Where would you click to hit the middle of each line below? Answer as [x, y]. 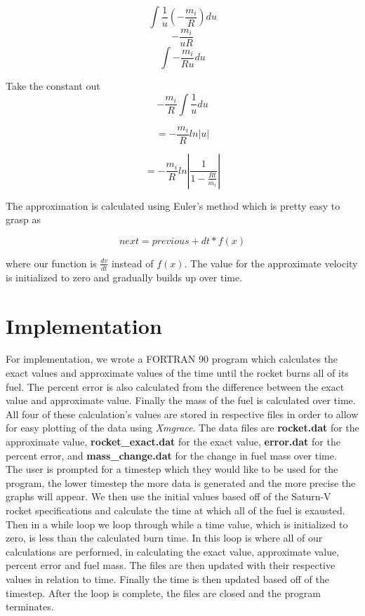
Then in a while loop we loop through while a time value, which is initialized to [177, 524]
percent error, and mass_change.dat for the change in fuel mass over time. [171, 455]
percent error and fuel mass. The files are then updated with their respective [171, 565]
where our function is [51, 263]
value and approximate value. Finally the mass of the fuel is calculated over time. [181, 400]
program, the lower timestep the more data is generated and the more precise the [181, 482]
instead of [132, 263]
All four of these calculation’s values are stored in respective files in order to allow [182, 414]
